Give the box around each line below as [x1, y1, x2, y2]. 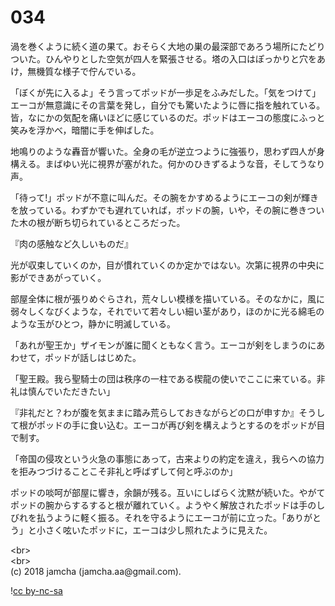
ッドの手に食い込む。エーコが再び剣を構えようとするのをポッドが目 [44, 419, 326, 431]
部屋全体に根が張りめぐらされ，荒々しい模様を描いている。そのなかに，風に [10, 292, 325, 305]
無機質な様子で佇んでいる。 [27, 65, 142, 77]
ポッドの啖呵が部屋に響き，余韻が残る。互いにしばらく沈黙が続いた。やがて [10, 486, 326, 498]
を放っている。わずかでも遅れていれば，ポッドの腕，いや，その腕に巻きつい [10, 204, 325, 216]
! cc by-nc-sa [10, 584, 63, 596]
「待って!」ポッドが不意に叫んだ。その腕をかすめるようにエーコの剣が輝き [10, 191, 319, 203]
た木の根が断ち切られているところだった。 [10, 216, 186, 228]
